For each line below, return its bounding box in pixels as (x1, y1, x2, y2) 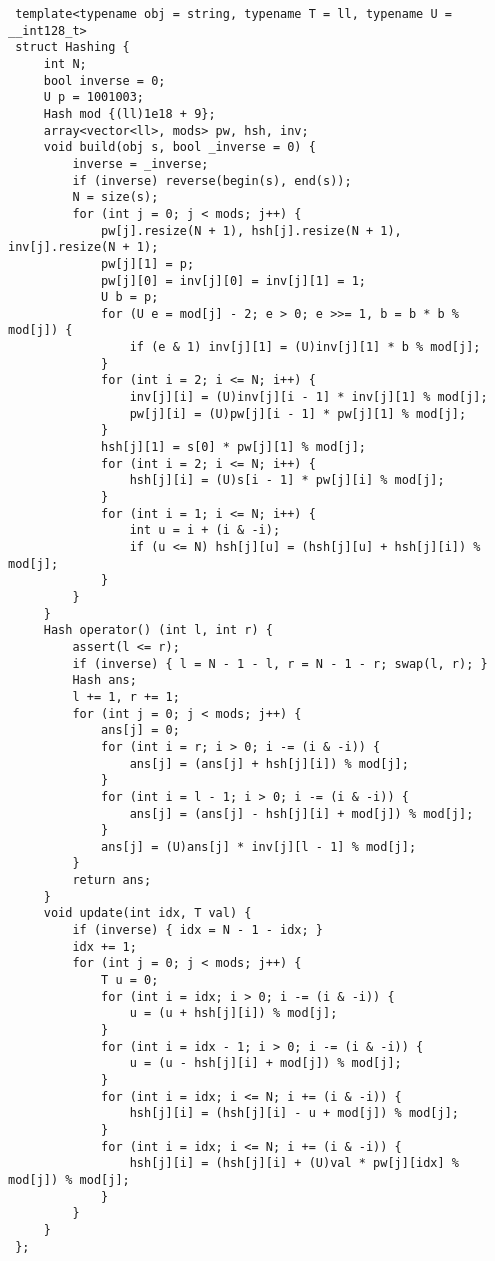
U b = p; (101, 290, 159, 305)
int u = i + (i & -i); (129, 523, 281, 538)
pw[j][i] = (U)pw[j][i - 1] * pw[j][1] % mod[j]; (129, 406, 467, 421)
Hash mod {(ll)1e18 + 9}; (43, 106, 216, 121)
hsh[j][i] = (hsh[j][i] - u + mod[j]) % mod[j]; (129, 1106, 460, 1121)
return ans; (72, 873, 152, 888)
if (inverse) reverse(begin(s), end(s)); (72, 173, 352, 188)
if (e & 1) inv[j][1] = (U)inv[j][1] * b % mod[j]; (129, 340, 481, 355)
